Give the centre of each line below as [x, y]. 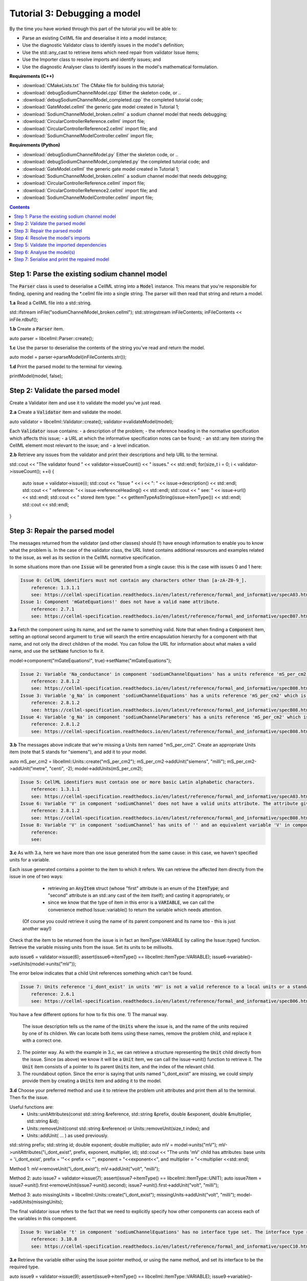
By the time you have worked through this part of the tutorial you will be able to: [93, 29]
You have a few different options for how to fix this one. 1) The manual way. [89, 1015]
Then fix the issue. [29, 1098]
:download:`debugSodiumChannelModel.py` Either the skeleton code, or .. [100, 154]
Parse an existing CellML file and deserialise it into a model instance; [95, 38]
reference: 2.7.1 [53, 609]
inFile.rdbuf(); [24, 319]
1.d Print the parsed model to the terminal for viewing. [66, 366]
